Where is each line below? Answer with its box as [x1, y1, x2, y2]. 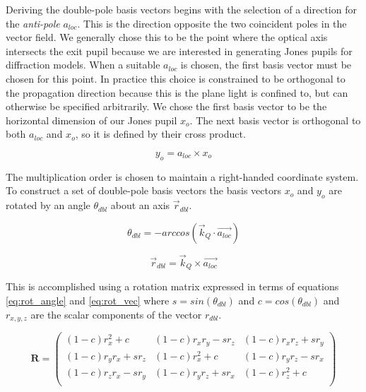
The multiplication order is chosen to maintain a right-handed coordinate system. [6, 169, 359, 184]
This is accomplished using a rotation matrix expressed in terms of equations [6, 279, 339, 294]
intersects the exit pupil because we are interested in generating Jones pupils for [6, 43, 353, 58]
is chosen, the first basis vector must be [180, 57, 352, 72]
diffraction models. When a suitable [6, 57, 160, 72]
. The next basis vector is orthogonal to [189, 112, 361, 127]
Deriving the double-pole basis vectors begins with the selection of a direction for [6, 2, 357, 16]
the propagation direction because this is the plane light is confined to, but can [6, 85, 348, 100]
